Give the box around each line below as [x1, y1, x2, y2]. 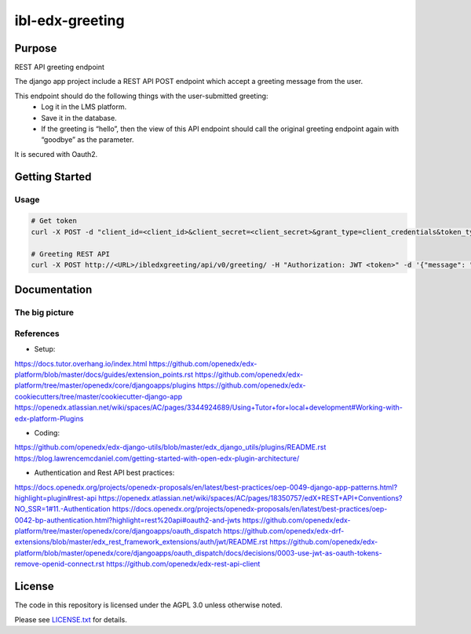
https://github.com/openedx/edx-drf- [223, 527, 345, 536]
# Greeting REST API [31, 250, 110, 258]
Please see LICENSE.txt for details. [14, 614, 127, 624]
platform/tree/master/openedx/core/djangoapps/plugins [14, 381, 196, 390]
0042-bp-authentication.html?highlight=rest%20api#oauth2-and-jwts [14, 515, 241, 525]
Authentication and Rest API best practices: [34, 468, 175, 478]
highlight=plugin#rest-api [14, 493, 97, 502]
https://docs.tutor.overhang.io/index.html [14, 359, 148, 368]
